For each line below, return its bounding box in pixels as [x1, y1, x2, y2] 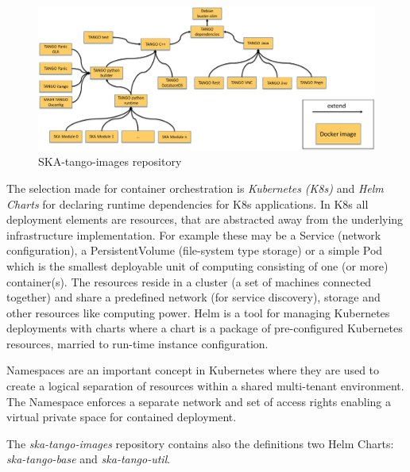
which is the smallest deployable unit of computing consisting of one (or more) [6, 257, 389, 274]
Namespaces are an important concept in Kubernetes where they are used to [6, 362, 380, 378]
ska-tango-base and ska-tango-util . [6, 451, 171, 467]
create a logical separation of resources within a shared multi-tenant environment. [6, 378, 404, 394]
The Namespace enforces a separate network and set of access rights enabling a [6, 393, 391, 409]
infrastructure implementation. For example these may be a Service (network [6, 226, 381, 243]
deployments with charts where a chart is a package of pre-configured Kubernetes [6, 320, 403, 336]
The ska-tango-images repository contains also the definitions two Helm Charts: [6, 435, 394, 451]
